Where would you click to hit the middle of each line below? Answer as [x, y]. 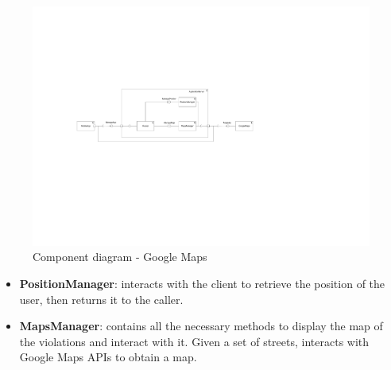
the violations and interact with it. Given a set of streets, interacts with [194, 341]
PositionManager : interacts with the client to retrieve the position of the [202, 284]
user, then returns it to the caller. [101, 299]
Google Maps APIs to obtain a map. [108, 357]
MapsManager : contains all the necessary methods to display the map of [201, 326]
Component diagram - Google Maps [120, 257]
